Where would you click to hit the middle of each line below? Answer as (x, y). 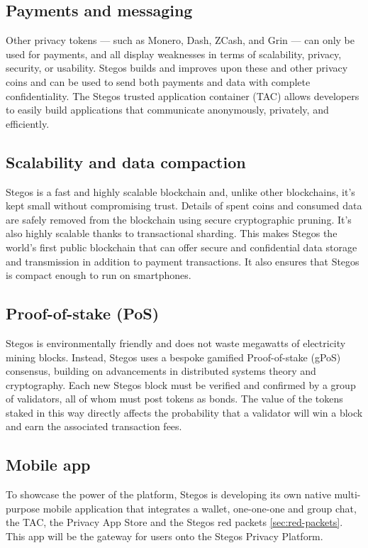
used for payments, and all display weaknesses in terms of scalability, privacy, (174, 54)
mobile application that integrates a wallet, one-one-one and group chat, (200, 508)
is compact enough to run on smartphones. (99, 275)
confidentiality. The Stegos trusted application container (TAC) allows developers (183, 95)
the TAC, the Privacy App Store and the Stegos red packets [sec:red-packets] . (174, 522)
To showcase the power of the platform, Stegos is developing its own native (168, 494)
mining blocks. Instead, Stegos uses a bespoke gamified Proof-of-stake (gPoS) (173, 357)
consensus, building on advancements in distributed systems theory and (161, 371)
